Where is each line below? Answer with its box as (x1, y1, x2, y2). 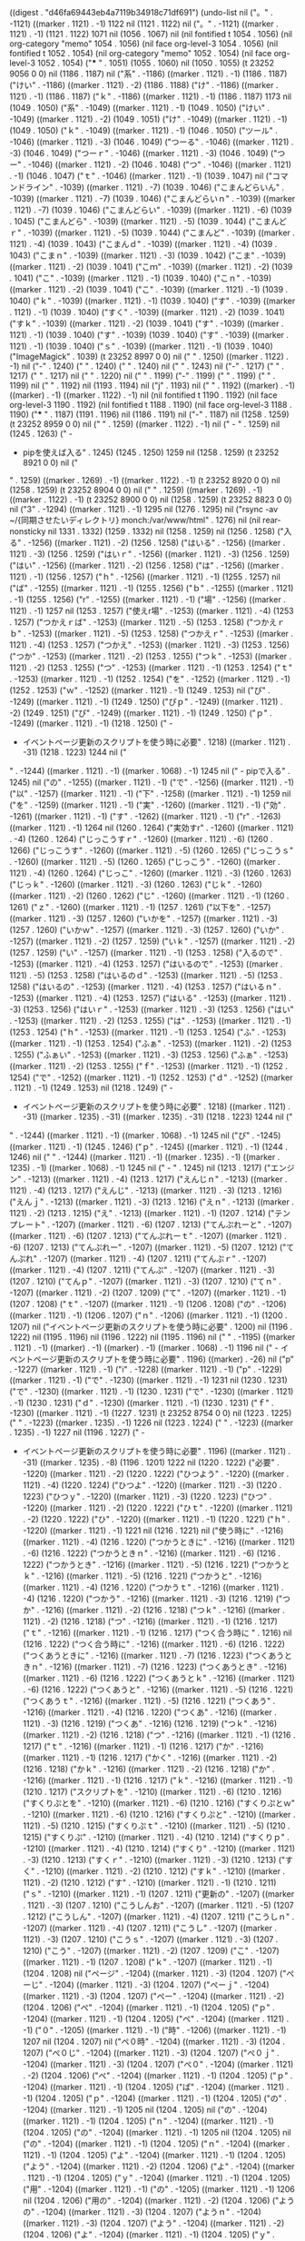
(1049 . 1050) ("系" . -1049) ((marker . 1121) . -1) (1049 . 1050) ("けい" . (9, 103, 271, 113)
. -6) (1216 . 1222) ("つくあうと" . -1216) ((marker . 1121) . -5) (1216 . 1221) (22, 1684, 294, 1695)
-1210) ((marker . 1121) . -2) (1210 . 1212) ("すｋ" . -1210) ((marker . (41, 1866, 286, 1877)
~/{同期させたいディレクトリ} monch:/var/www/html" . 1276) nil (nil (9, 515, 261, 525)
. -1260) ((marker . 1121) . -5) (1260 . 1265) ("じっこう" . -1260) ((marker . (9, 857, 281, 867)
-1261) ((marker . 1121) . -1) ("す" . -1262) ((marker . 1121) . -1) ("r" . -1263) (9, 811, 281, 821)
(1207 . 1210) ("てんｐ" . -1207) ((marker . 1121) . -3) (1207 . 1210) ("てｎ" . (9, 1276, 281, 1286)
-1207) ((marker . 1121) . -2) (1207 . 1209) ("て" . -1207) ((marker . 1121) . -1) (9, 1287, 288, 1298)
